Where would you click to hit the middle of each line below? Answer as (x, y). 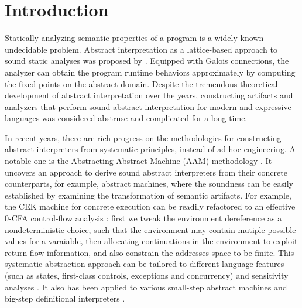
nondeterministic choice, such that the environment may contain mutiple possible (150, 229)
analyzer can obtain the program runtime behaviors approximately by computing (150, 72)
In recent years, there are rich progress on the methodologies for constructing (143, 137)
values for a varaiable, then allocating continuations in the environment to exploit (151, 241)
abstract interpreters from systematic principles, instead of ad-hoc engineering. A (150, 149)
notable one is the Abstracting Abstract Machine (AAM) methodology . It (138, 161)
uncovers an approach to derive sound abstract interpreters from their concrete (146, 172)
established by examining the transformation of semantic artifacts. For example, (148, 195)
